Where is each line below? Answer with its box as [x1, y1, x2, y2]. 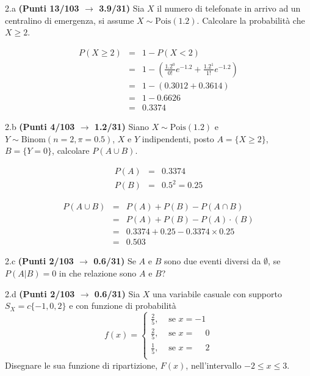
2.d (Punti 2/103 [5, 287, 75, 300]
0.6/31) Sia [94, 287, 140, 300]
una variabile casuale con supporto [153, 287, 282, 300]
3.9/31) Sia [99, 2, 145, 14]
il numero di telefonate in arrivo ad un [157, 2, 301, 14]
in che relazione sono [59, 267, 137, 279]
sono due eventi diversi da [164, 255, 261, 267]
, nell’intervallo [186, 358, 242, 371]
